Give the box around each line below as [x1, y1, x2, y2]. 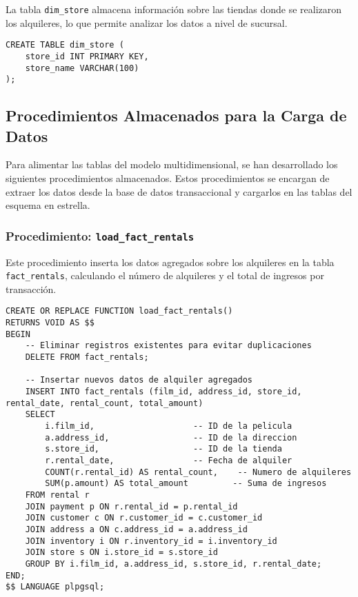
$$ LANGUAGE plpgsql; [6, 582, 105, 592]
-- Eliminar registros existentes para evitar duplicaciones [25, 341, 312, 351]
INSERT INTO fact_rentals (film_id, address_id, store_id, [25, 387, 302, 397]
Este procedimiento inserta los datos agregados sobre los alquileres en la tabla [6, 254, 335, 269]
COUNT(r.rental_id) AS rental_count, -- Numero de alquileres [45, 467, 352, 477]
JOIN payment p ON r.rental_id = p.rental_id [25, 501, 238, 512]
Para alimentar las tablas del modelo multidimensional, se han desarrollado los [6, 157, 338, 172]
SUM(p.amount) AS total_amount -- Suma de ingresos [45, 478, 327, 489]
